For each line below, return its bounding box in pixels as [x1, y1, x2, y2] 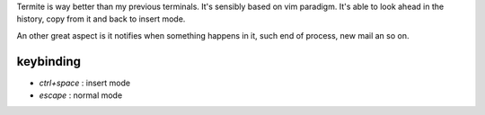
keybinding [16, 54, 81, 69]
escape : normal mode [39, 90, 123, 101]
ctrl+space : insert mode [39, 77, 130, 88]
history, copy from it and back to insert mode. [16, 13, 186, 24]
